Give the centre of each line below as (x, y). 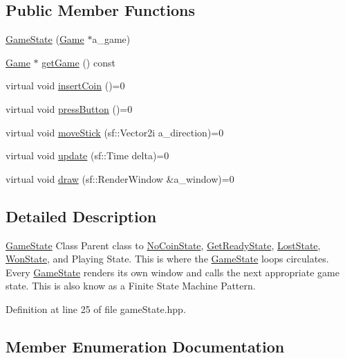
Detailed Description (81, 216)
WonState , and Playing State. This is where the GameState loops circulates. (167, 259)
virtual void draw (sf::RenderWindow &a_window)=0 (120, 178)
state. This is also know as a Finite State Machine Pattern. (131, 286)
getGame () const (78, 62)
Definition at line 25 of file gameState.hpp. (96, 308)
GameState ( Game (45, 39)
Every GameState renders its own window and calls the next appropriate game (172, 272)
